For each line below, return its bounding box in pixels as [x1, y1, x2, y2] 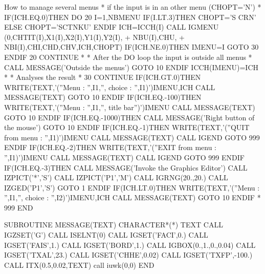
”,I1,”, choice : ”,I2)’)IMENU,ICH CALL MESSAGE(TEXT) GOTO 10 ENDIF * [4, 192, 261, 203]
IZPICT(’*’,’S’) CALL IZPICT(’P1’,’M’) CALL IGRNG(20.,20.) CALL [4, 172, 228, 183]
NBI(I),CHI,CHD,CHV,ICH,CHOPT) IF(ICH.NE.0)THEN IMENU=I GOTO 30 [4, 41, 259, 52]
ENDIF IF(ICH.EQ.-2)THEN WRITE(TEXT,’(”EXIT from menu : [4, 142, 217, 153]
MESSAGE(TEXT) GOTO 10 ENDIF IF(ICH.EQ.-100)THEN [4, 92, 202, 102]
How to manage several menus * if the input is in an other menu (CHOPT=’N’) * [4, 2, 261, 12]
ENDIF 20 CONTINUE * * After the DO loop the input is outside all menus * [4, 51, 252, 62]
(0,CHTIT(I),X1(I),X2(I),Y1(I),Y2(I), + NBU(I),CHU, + [4, 31, 185, 42]
